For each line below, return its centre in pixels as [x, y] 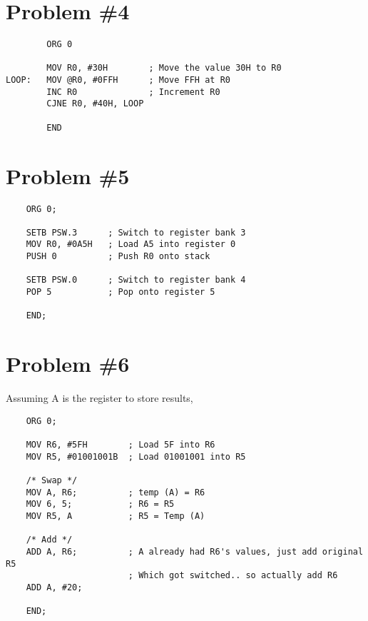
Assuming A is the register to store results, [99, 398]
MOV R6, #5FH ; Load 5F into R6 [121, 445]
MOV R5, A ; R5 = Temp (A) [116, 516]
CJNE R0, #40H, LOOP [95, 104]
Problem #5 [68, 175]
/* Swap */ [52, 481]
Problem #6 [68, 364]
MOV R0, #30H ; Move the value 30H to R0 [164, 68]
